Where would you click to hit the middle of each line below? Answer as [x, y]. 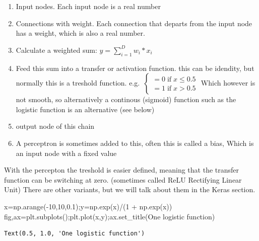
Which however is [228, 83]
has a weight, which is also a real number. [80, 33]
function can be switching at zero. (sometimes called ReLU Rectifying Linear [123, 179]
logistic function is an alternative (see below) [85, 109]
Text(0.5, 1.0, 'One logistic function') [75, 234]
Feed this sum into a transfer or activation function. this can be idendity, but [135, 68]
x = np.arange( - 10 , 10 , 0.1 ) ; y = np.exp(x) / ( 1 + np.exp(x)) [88, 206]
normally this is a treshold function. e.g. [78, 83]
